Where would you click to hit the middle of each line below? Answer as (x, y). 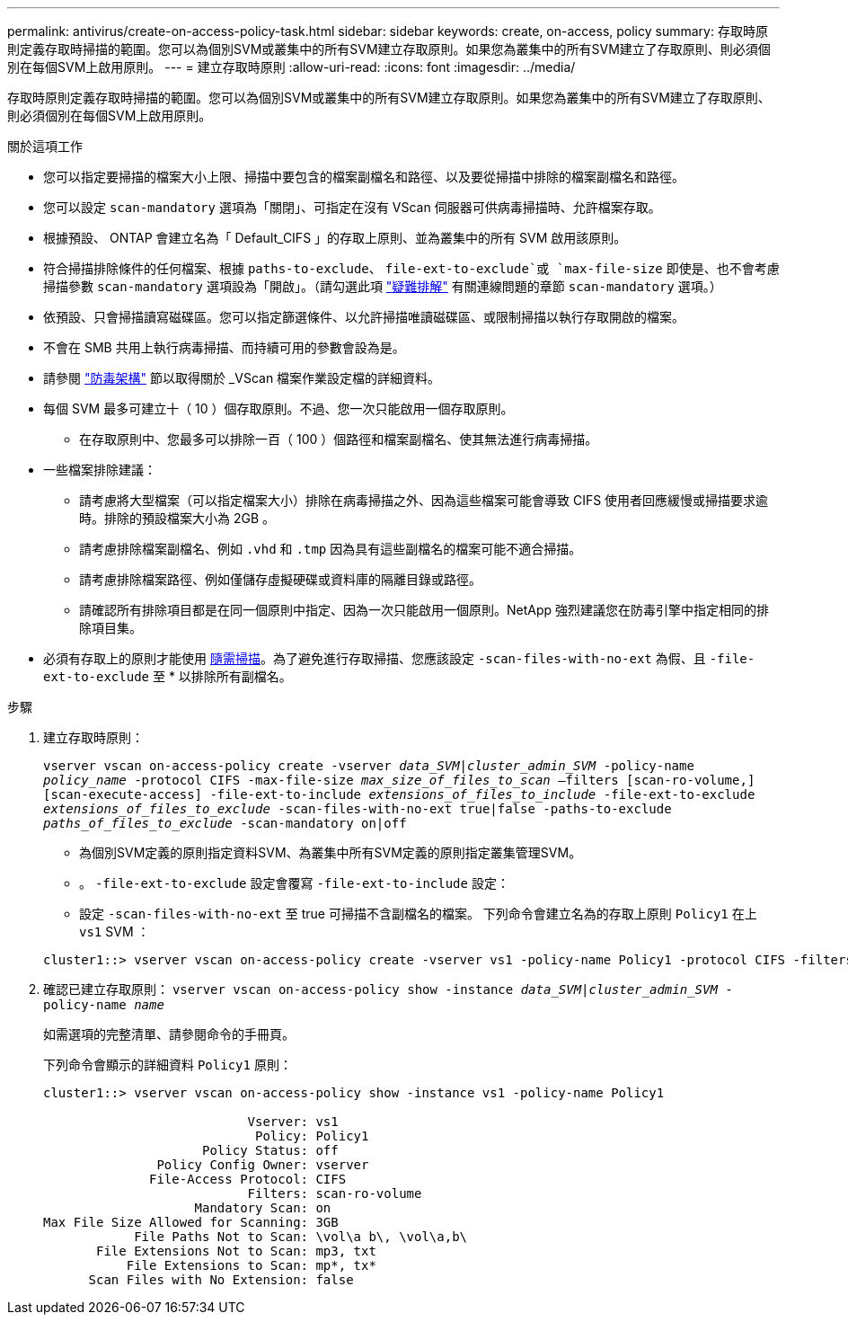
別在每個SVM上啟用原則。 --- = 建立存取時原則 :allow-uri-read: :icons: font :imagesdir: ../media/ (291, 67)
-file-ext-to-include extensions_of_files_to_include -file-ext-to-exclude (482, 794)
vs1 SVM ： (115, 932)
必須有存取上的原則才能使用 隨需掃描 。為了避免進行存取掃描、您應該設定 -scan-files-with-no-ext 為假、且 (375, 658)
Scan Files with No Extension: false (221, 1280)
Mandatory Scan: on (263, 1208)
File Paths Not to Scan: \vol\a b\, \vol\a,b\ (301, 1237)
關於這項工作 (45, 146)
